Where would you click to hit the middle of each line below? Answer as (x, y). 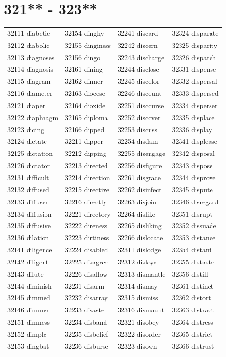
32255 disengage (142, 153)
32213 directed (86, 165)
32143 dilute (25, 273)
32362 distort (191, 298)
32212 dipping (86, 153)
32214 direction (88, 177)
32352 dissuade (194, 225)
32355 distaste (193, 261)
